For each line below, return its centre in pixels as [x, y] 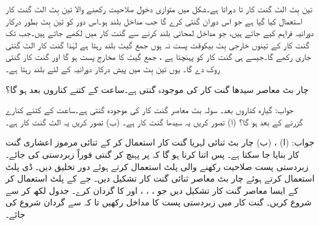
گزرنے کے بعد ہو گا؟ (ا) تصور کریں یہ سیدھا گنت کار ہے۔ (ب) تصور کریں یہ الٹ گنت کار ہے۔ [154, 121]
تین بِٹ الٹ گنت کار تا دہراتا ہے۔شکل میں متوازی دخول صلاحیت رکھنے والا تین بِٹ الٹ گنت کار [159, 9]
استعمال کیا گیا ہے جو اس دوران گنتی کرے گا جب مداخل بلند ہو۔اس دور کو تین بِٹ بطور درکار [154, 20]
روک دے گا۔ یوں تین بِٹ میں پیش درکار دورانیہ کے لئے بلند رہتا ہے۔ [113, 68]
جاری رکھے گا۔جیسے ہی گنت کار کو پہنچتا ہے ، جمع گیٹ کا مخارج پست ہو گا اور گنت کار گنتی [159, 57]
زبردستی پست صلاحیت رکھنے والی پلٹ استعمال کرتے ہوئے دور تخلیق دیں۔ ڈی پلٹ [157, 166]
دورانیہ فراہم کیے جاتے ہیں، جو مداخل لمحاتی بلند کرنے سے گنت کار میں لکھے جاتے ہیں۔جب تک [160, 33]
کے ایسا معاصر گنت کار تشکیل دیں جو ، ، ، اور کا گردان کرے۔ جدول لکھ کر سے [152, 190]
